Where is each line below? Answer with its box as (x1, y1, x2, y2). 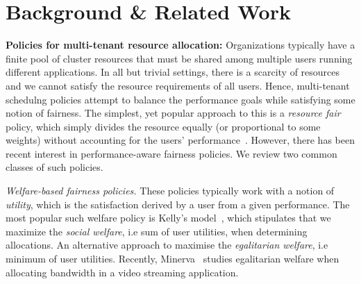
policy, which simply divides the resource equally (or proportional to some (6, 119, 321, 133)
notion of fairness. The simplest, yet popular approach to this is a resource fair (6, 106, 341, 120)
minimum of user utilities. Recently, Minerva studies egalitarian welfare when (6, 251, 339, 266)
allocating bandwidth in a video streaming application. (6, 265, 239, 279)
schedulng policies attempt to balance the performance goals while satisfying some (6, 92, 355, 106)
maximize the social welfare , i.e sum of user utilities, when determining (6, 224, 308, 238)
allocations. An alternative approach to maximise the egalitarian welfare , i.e (6, 237, 328, 252)
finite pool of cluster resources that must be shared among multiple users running (6, 51, 353, 65)
